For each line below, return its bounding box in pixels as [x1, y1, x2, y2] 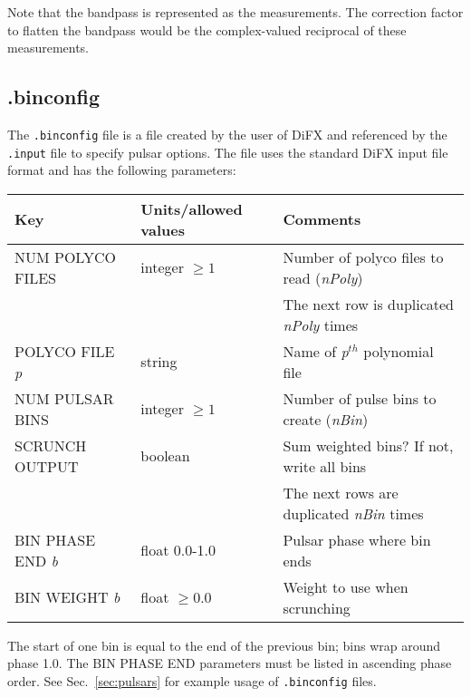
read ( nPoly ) [283, 266, 363, 288]
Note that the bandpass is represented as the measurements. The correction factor [7, 3, 464, 21]
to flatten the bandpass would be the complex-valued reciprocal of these [7, 20, 407, 39]
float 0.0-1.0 [140, 539, 216, 561]
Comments [283, 208, 361, 230]
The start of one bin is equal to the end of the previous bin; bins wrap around [7, 635, 441, 654]
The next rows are [283, 481, 399, 503]
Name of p [283, 340, 349, 362]
